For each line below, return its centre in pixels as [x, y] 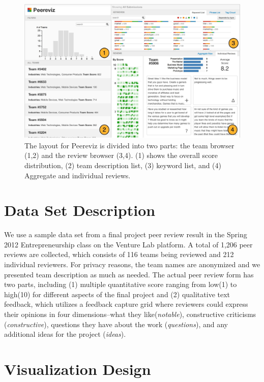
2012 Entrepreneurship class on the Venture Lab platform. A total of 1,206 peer [128, 244]
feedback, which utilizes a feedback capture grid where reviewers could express [126, 304]
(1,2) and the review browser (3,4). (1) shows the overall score [121, 155]
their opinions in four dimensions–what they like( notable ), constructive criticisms [130, 314]
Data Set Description [80, 210]
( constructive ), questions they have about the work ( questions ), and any [116, 324]
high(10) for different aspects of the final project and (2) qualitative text [117, 294]
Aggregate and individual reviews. [78, 175]
